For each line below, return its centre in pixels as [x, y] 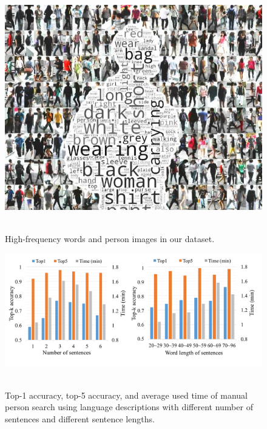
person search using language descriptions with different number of [129, 407]
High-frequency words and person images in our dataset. [110, 239]
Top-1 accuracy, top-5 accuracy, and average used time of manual [126, 395]
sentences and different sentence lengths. [80, 418]
